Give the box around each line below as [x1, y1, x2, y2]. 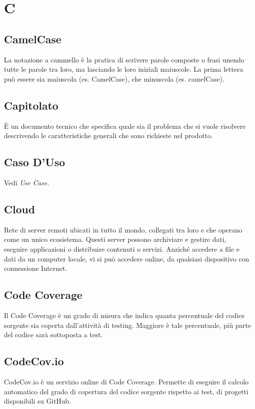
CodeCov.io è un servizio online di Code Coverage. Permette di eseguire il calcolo [4, 376, 249, 386]
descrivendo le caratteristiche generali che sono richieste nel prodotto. [4, 130, 213, 141]
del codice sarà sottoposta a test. [4, 329, 103, 340]
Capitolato [4, 97, 58, 113]
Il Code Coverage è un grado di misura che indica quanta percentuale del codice [4, 310, 245, 320]
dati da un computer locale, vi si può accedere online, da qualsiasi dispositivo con [4, 253, 250, 263]
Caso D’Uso [4, 154, 65, 170]
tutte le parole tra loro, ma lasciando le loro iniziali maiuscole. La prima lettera [4, 64, 243, 74]
